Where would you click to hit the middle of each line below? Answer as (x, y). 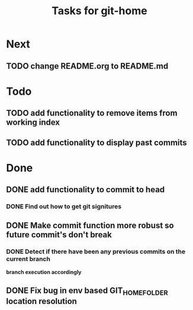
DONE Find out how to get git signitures (64, 206)
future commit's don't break (59, 235)
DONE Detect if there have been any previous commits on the (96, 251)
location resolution (41, 301)
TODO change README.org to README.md (87, 66)
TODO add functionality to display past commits (97, 142)
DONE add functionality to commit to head (86, 190)
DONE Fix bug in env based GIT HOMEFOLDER (87, 291)
